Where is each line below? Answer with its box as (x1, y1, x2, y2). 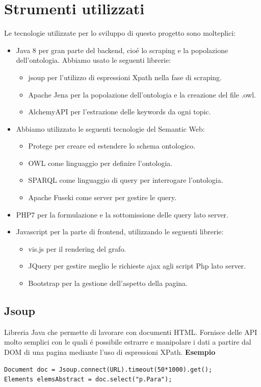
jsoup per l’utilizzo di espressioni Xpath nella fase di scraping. (28, 71, 222, 82)
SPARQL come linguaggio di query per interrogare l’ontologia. (28, 175, 223, 185)
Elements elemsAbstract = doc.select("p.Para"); (4, 376, 172, 383)
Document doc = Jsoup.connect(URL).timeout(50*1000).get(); (4, 366, 213, 373)
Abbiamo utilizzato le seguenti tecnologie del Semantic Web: (16, 123, 205, 134)
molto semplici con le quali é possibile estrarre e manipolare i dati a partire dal (4, 336, 251, 347)
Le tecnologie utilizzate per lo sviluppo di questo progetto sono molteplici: (4, 28, 236, 38)
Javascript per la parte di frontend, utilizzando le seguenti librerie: (16, 226, 224, 237)
